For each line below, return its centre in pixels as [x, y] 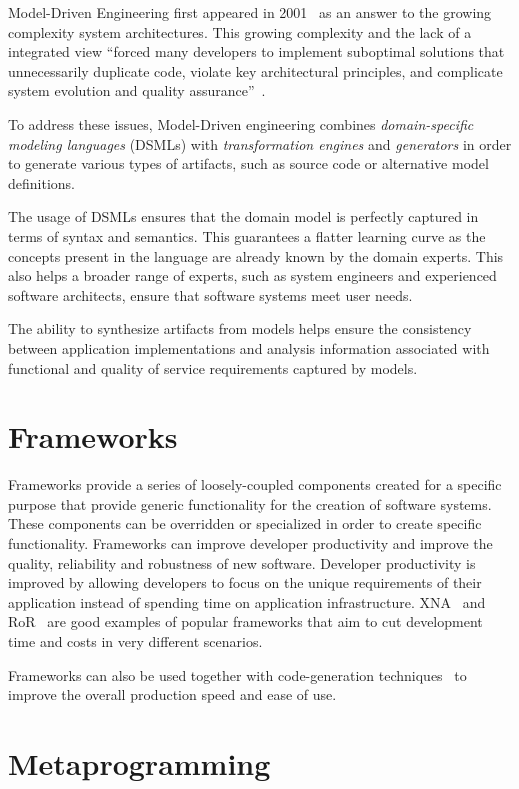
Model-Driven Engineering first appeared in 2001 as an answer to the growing [250, 12]
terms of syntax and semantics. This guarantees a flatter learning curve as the [247, 235]
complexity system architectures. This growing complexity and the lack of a [240, 31]
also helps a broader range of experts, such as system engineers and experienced [252, 275]
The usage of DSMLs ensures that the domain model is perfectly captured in [243, 216]
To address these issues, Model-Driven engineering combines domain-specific [241, 123]
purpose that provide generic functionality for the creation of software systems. [250, 503]
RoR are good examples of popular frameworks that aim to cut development [245, 621]
